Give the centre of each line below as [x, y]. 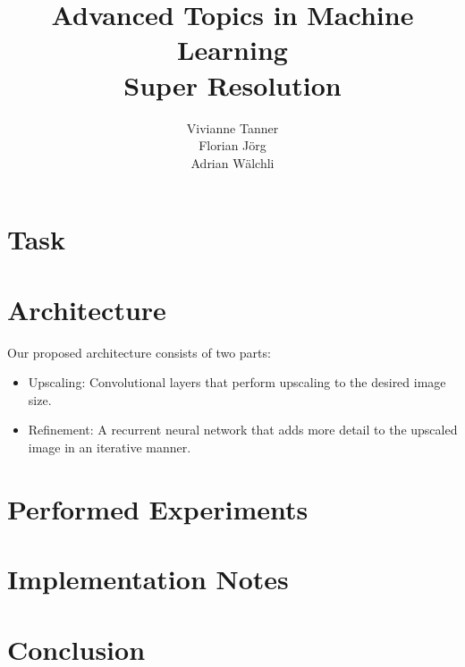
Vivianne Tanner [232, 127]
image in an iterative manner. [110, 447]
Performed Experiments [158, 508]
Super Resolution [232, 84]
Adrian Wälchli [232, 162]
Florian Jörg [232, 145]
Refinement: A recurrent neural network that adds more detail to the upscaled [243, 430]
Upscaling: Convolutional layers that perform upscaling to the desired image [237, 382]
